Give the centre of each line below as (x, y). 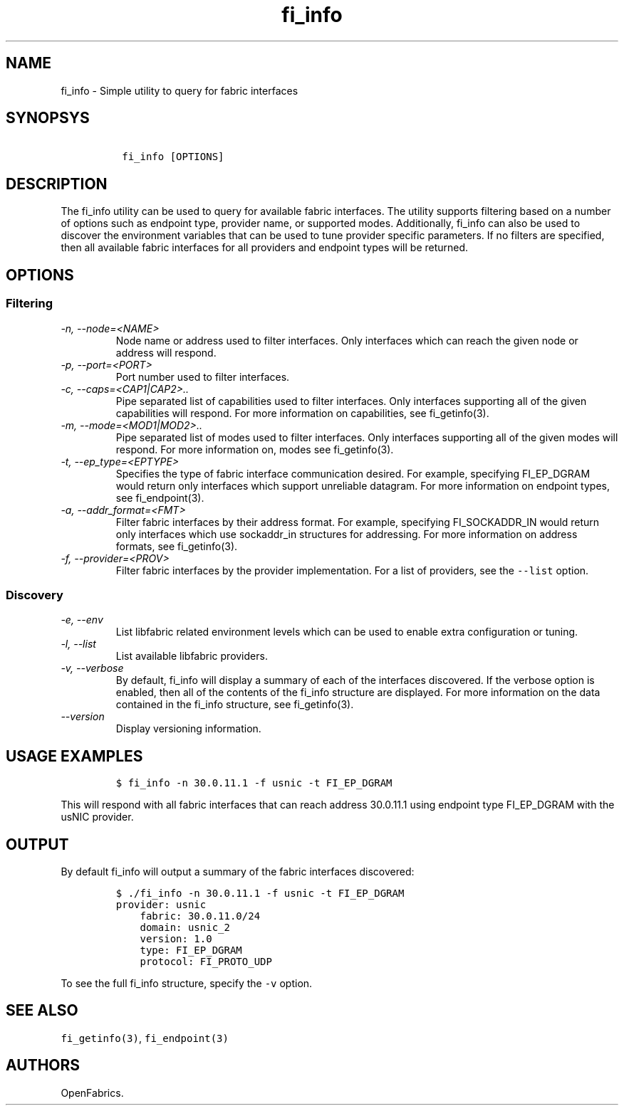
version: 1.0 (176, 938)
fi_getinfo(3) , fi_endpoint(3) (145, 1038)
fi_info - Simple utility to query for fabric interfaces (180, 90)
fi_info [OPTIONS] (173, 157)
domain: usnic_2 (185, 927)
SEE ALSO (42, 1011)
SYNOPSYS (48, 118)
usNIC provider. (97, 817)
